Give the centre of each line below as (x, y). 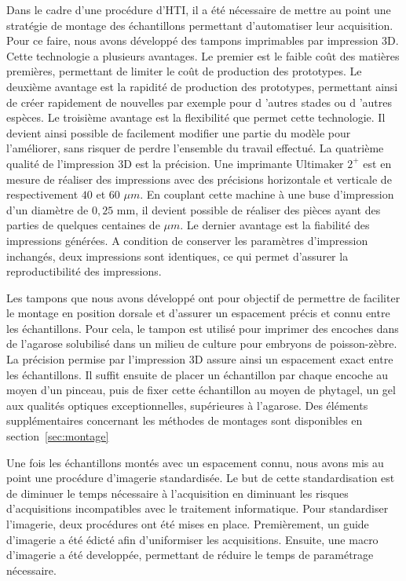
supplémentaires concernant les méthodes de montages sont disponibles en (185, 420)
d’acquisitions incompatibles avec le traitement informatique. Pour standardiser (198, 508)
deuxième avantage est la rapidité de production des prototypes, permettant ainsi (202, 86)
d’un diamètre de (48, 209)
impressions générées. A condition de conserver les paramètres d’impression (187, 240)
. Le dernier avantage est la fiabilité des (275, 225)
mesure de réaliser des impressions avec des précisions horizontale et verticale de (199, 179)
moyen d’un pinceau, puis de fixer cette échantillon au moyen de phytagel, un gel (201, 390)
